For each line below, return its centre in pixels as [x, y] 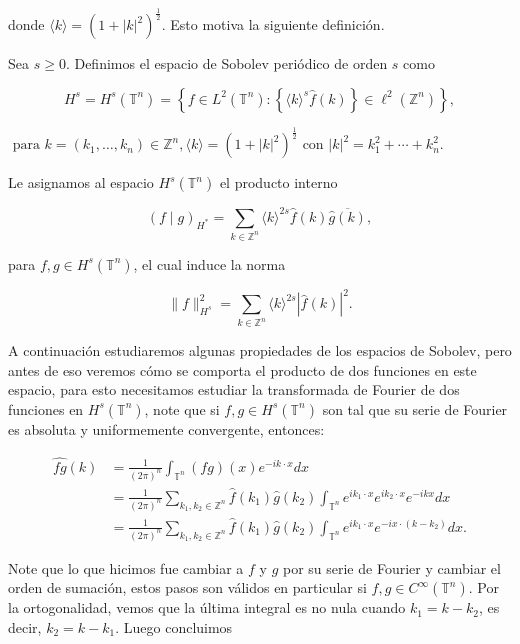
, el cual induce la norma [209, 263]
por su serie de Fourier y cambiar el [391, 567]
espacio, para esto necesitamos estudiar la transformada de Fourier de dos [234, 389]
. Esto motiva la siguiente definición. [273, 24]
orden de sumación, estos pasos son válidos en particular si [187, 587]
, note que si [182, 408]
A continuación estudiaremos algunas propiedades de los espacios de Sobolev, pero [260, 350]
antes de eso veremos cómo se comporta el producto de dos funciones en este [242, 369]
